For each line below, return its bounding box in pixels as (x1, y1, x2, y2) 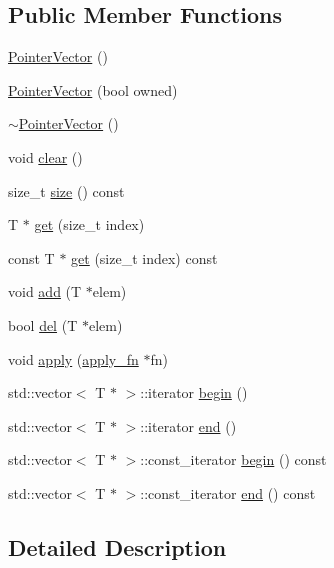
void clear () (8, 146, 83, 167)
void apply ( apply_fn (8, 348, 139, 369)
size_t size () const (8, 180, 125, 201)
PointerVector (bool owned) (8, 79, 178, 100)
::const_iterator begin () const (140, 449, 327, 470)
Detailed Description (8, 531, 227, 562)
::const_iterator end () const (140, 482, 316, 503)
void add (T (8, 281, 82, 302)
